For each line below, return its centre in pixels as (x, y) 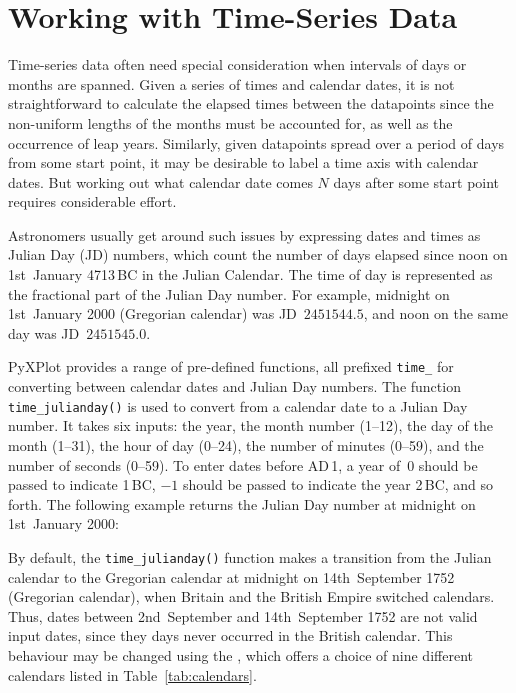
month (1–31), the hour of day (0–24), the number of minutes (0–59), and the (246, 445)
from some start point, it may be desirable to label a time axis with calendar (243, 162)
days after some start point (416, 181)
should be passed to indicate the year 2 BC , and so (338, 484)
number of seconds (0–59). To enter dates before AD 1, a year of (204, 464)
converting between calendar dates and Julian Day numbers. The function (234, 386)
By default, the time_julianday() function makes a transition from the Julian (250, 556)
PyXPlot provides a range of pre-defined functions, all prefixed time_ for (231, 366)
